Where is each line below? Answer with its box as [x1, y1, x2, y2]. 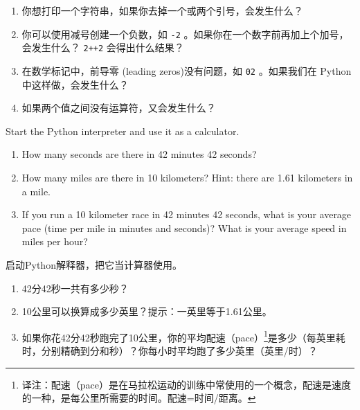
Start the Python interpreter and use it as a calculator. [6, 123, 240, 138]
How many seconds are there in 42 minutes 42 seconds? [21, 147, 257, 161]
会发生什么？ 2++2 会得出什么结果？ [21, 40, 184, 55]
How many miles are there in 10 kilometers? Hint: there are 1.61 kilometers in [21, 170, 353, 184]
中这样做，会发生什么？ [21, 77, 129, 91]
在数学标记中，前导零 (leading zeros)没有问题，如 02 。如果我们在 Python [21, 63, 352, 78]
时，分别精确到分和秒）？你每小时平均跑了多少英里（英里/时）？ [21, 343, 318, 357]
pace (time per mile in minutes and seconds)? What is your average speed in [21, 220, 347, 235]
